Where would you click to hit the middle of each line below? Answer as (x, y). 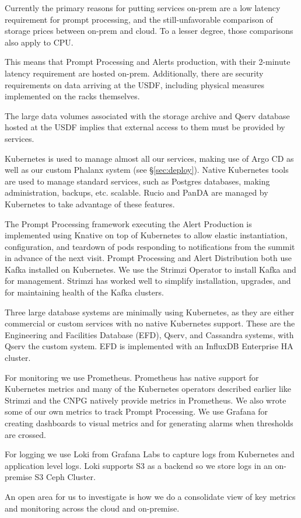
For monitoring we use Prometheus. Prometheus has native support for (132, 377)
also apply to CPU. (39, 42)
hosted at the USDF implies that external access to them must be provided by (145, 127)
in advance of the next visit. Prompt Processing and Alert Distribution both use (148, 258)
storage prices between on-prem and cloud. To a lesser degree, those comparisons (149, 31)
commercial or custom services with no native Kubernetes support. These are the (150, 323)
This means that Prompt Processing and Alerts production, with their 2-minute (148, 62)
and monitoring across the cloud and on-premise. (92, 508)
